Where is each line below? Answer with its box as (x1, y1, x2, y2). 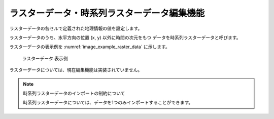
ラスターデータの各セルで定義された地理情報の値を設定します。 (9, 25, 143, 31)
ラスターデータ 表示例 (22, 55, 68, 61)
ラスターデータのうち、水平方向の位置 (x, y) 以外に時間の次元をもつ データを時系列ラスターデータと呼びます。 (9, 34, 241, 41)
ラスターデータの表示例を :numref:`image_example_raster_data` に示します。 (9, 44, 170, 50)
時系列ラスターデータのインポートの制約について (23, 90, 125, 96)
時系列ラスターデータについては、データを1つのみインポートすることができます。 (23, 99, 193, 106)
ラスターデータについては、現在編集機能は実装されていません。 (9, 67, 143, 73)
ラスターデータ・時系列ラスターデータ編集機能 (9, 8, 205, 19)
